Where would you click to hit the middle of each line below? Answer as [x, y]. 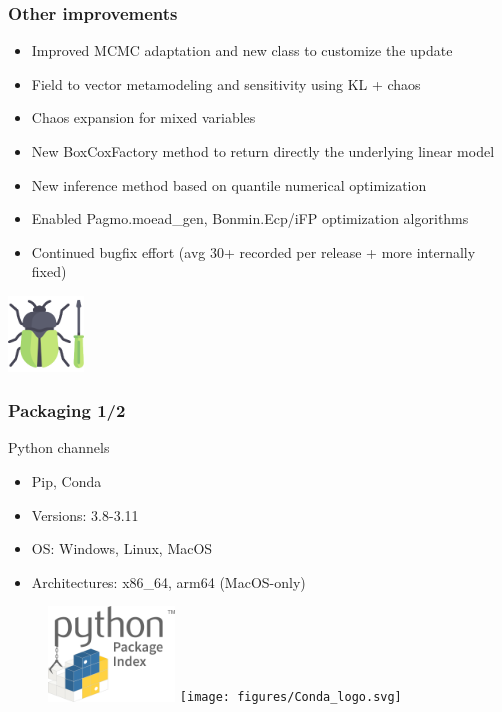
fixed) [49, 271]
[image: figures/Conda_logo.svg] [290, 697]
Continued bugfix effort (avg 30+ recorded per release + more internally [253, 251]
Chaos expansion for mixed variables [143, 117]
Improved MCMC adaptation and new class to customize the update [242, 50]
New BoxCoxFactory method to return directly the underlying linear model [263, 151]
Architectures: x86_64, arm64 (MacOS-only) [168, 581]
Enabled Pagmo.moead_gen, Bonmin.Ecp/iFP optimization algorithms [250, 218]
